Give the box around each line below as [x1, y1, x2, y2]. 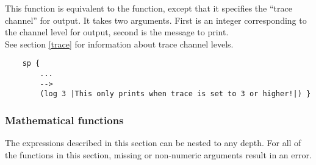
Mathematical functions [5, 112, 124, 127]
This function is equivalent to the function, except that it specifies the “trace [5, 2, 292, 14]
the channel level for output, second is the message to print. [5, 26, 229, 38]
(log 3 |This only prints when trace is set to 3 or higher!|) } [40, 90, 311, 99]
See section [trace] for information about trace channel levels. [5, 37, 234, 50]
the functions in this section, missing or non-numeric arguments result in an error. [5, 148, 312, 161]
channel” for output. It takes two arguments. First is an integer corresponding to [5, 13, 307, 26]
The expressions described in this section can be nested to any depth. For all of [5, 136, 301, 149]
